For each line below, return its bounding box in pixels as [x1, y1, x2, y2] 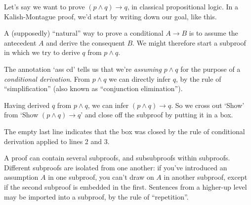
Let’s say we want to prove [4, 1, 85, 11]
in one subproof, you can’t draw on [48, 172, 154, 182]
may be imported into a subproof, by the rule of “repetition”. [4, 191, 189, 202]
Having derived [4, 100, 50, 110]
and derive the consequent [46, 37, 125, 48]
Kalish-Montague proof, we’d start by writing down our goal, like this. [4, 11, 217, 21]
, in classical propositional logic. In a [127, 1, 238, 11]
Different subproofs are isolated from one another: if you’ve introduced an [4, 162, 227, 172]
